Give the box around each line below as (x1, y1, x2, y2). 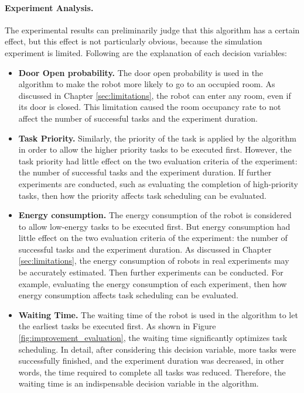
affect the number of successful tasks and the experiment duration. (18, 112, 258, 124)
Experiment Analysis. (5, 1, 94, 13)
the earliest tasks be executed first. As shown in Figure (18, 320, 216, 332)
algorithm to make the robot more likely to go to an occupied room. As (18, 78, 275, 90)
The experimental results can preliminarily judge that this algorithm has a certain (5, 23, 300, 36)
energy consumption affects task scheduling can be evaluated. (18, 289, 239, 301)
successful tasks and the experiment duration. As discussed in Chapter (18, 243, 272, 255)
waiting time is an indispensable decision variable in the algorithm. (18, 377, 259, 389)
